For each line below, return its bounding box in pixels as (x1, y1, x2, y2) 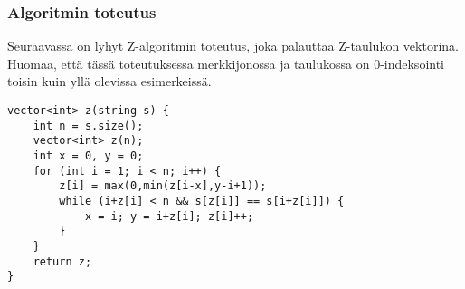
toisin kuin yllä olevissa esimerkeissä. (7, 72, 212, 91)
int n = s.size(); (33, 119, 144, 132)
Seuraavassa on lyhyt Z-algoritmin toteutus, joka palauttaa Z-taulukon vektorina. (7, 36, 459, 55)
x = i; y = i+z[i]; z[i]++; (84, 209, 254, 223)
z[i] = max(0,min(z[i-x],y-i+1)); (59, 179, 267, 193)
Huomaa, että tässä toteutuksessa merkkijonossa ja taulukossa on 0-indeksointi (7, 53, 445, 72)
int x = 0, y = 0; (33, 149, 144, 162)
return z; (33, 255, 92, 268)
